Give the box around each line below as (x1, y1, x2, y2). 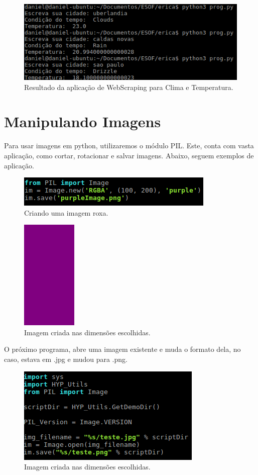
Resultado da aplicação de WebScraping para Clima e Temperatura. (24, 81, 233, 92)
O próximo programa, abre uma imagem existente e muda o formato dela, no (4, 344, 241, 354)
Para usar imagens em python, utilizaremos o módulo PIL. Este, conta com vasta (4, 140, 254, 151)
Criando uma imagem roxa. (24, 207, 108, 218)
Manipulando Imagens (4, 111, 161, 132)
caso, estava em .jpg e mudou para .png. (4, 354, 127, 364)
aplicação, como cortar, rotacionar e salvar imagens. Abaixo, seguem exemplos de (4, 150, 254, 160)
